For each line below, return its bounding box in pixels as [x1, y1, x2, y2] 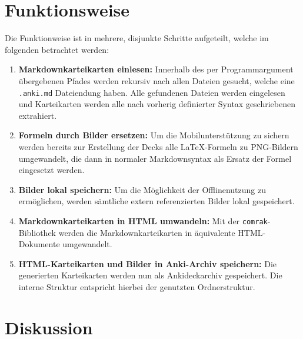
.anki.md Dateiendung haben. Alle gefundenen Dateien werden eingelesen [18, 86, 285, 98]
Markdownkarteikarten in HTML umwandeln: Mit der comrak [18, 214, 268, 227]
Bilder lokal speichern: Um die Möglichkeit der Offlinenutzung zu [18, 183, 266, 195]
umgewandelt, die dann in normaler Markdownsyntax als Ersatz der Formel [18, 152, 292, 164]
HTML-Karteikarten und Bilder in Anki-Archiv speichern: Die [18, 257, 277, 270]
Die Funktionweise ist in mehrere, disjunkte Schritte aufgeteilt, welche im [5, 32, 269, 44]
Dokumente [18, 238, 60, 250]
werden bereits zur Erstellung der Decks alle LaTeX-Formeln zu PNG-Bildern [18, 140, 298, 152]
